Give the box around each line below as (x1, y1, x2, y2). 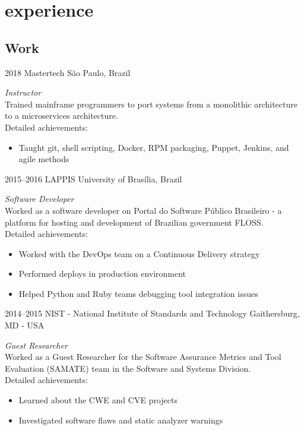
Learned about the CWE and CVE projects (18, 394, 178, 406)
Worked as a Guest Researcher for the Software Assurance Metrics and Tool (5, 350, 281, 363)
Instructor (5, 86, 42, 99)
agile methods (18, 153, 69, 165)
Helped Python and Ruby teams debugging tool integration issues (18, 287, 258, 299)
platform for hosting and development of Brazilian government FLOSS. (5, 216, 264, 228)
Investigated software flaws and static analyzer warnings (18, 413, 223, 426)
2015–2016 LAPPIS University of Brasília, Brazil (5, 172, 182, 185)
